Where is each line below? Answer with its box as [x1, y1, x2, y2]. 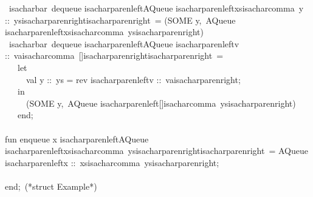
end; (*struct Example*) [5, 179, 97, 192]
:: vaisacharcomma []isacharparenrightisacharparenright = [5, 49, 224, 62]
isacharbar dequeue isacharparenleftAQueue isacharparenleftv [9, 37, 239, 50]
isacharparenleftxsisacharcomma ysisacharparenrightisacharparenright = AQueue [5, 144, 309, 157]
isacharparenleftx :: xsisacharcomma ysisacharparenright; [5, 156, 219, 169]
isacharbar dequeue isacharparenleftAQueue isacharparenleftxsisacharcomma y [9, 2, 304, 14]
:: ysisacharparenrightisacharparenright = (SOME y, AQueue [5, 13, 236, 26]
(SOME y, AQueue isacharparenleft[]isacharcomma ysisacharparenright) [26, 96, 296, 109]
